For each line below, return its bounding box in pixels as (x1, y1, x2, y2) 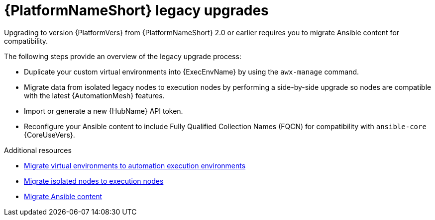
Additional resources (4, 146, 72, 154)
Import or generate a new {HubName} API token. (24, 106, 183, 115)
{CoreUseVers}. (24, 130, 75, 139)
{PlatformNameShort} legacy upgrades (4, 2, 269, 19)
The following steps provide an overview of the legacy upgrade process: (4, 52, 241, 61)
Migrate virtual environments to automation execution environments (24, 161, 246, 170)
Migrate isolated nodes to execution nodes (24, 176, 164, 185)
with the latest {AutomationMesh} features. (24, 91, 165, 100)
